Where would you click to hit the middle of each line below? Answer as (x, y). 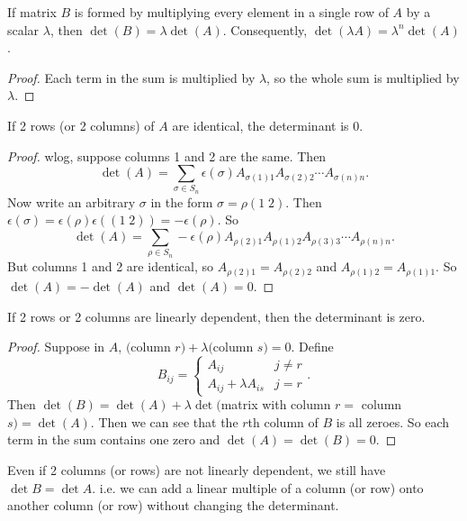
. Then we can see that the (164, 421)
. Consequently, (265, 29)
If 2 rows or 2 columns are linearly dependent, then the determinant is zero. (216, 316)
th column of (283, 421)
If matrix (32, 12)
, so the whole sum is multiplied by (363, 77)
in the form (182, 201)
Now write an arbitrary (72, 201)
